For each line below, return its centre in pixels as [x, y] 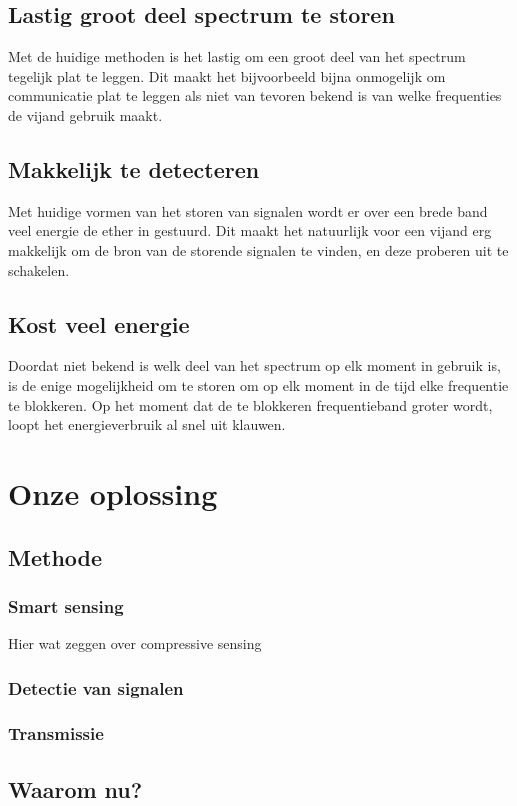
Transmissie [56, 733]
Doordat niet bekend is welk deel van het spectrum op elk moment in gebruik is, [254, 365]
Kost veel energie [99, 323]
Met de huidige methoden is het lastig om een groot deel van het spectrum [237, 56]
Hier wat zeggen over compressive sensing [135, 643]
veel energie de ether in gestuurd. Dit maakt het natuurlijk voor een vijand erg [250, 230]
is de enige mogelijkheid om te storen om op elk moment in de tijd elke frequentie [258, 384]
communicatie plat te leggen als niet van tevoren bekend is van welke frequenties [255, 95]
